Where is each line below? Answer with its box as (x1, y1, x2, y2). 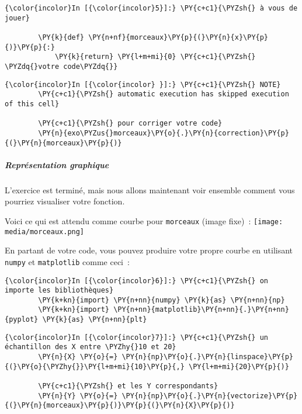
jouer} (5, 13, 30, 22)
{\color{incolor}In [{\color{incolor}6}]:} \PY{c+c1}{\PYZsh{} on (5, 276, 269, 285)
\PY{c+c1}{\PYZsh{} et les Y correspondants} (38, 382, 218, 391)
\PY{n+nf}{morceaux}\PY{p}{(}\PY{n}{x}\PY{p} (88, 33, 269, 41)
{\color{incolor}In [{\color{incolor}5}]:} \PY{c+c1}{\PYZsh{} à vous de (5, 4, 298, 12)
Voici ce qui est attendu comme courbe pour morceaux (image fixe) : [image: (5, 214, 283, 227)
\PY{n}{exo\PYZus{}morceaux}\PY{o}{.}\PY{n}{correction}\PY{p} (38, 128, 289, 137)
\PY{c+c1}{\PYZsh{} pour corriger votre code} (38, 119, 223, 128)
